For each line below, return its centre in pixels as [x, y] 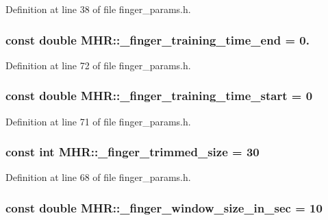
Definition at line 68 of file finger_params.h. [98, 177]
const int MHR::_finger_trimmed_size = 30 [133, 152]
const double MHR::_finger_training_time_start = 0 [159, 96]
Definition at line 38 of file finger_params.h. [98, 9]
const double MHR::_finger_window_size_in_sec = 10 [164, 207]
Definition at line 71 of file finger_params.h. [98, 121]
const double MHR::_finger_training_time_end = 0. [157, 39]
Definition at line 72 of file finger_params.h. [98, 65]
